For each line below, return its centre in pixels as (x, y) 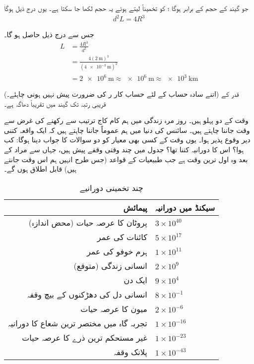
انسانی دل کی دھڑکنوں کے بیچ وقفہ (87, 294)
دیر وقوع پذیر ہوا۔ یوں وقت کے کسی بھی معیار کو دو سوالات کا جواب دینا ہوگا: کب (127, 140)
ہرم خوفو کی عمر (117, 251)
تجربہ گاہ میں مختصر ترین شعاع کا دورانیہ (78, 323)
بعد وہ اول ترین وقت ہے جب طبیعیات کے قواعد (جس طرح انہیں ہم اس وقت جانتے (126, 159)
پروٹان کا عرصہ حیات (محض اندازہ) (88, 222)
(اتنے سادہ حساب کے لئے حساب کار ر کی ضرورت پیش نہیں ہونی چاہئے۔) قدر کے (122, 94)
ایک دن (135, 280)
